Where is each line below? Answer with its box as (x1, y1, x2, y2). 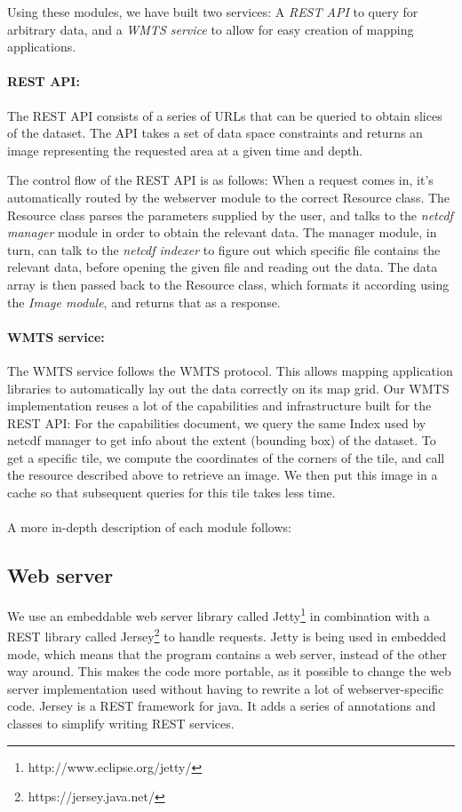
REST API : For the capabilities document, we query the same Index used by (7, 413, 426, 432)
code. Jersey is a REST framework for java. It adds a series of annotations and (7, 697, 436, 715)
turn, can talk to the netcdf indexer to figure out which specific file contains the (7, 240, 441, 259)
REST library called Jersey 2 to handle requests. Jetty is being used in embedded (7, 625, 447, 645)
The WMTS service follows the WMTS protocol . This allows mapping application (7, 361, 453, 379)
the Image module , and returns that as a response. (7, 292, 281, 311)
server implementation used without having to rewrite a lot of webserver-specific (7, 679, 444, 697)
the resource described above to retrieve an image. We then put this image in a (7, 466, 438, 484)
